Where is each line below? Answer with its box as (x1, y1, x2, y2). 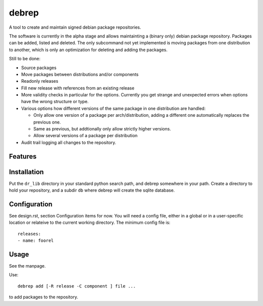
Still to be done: (9, 56, 41, 62)
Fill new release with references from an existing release (21, 85, 135, 91)
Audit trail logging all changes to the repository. (21, 139, 116, 145)
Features (9, 152, 37, 161)
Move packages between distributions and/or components (21, 71, 139, 77)
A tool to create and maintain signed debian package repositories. (9, 24, 141, 30)
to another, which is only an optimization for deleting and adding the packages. (9, 47, 168, 53)
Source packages (21, 65, 57, 71)
